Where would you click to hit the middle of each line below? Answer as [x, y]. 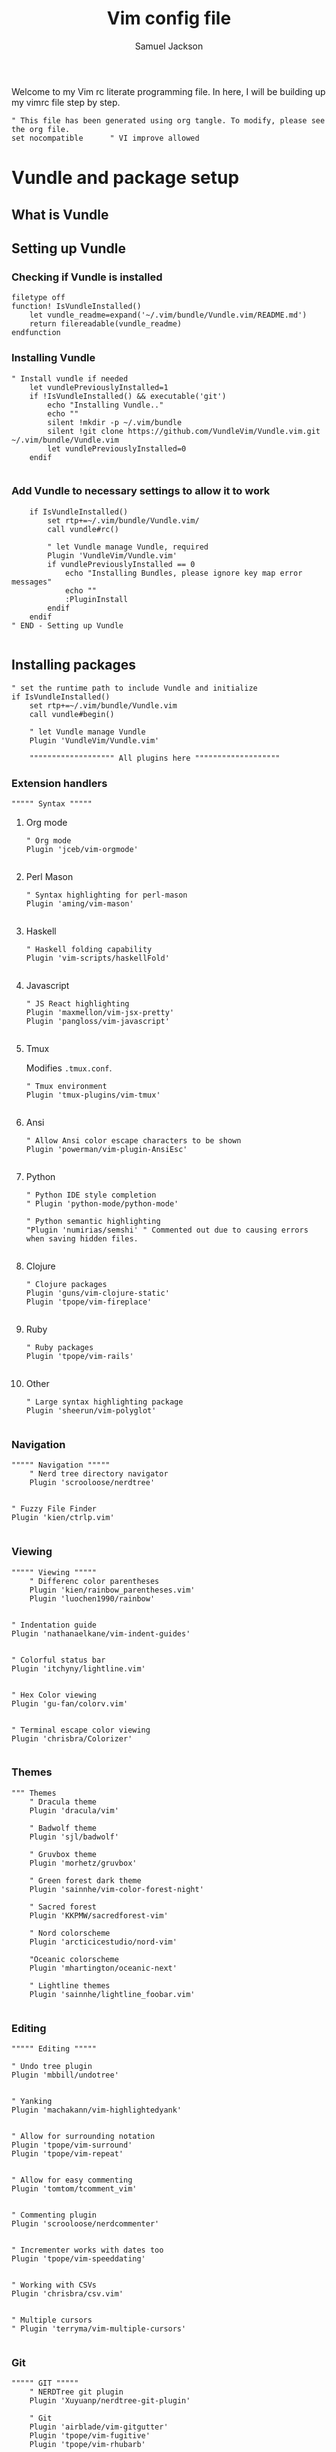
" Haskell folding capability [89, 949]
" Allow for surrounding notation [83, 2137]
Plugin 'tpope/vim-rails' [79, 1356]
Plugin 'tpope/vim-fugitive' [90, 2436]
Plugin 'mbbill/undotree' [65, 2075]
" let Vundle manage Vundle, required [128, 547]
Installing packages [74, 665]
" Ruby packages [59, 1347]
